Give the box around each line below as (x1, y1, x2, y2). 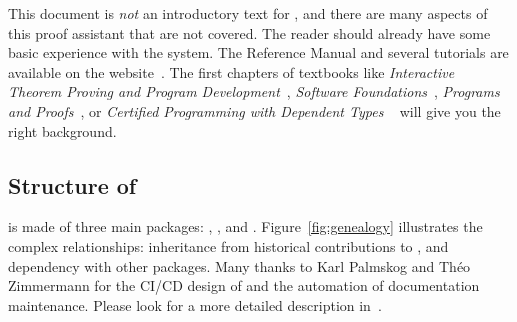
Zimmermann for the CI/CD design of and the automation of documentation (8, 275, 480, 296)
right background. (8, 120, 117, 141)
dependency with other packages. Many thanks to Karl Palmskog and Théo (8, 255, 471, 276)
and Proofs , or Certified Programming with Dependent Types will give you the (8, 100, 501, 121)
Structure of (8, 169, 137, 200)
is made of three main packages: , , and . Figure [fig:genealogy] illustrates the (8, 216, 483, 237)
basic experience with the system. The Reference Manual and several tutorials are (8, 42, 509, 63)
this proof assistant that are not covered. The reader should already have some (8, 22, 491, 43)
